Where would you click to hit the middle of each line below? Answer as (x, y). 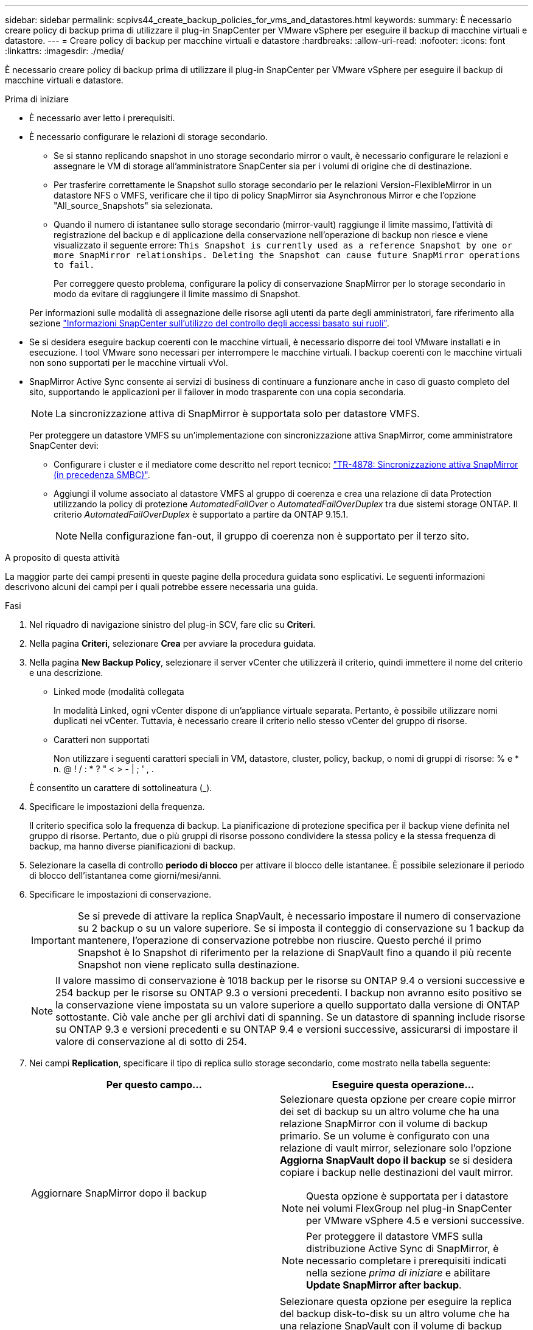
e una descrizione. (66, 673)
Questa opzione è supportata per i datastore (407, 1196)
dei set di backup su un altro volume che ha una (390, 1111)
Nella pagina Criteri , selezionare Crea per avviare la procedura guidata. (172, 643)
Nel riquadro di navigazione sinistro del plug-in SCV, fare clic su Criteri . (172, 625)
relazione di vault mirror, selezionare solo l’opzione (396, 1148)
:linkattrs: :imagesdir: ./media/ (64, 51)
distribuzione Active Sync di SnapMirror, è (402, 1248)
